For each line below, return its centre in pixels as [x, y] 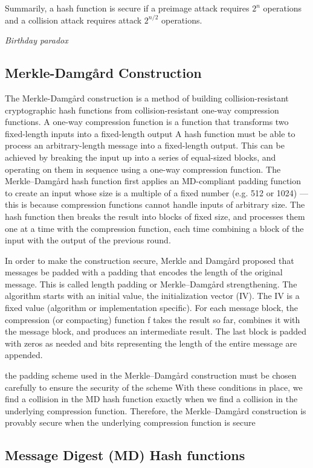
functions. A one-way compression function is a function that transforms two [147, 122]
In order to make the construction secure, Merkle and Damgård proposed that [150, 260]
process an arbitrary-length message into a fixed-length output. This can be [145, 145]
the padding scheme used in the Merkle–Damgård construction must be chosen [151, 375]
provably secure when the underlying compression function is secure [130, 422]
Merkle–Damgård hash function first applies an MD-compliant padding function [153, 181]
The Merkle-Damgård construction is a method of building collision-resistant [147, 98]
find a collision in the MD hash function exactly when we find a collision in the [151, 399]
